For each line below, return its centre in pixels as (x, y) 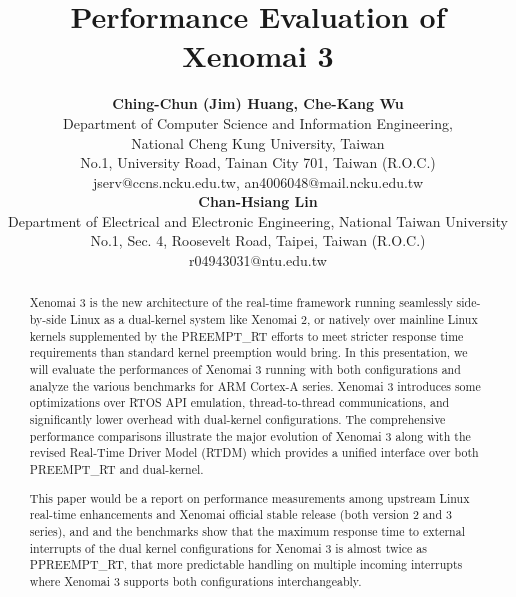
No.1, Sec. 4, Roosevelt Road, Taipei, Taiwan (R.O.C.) (258, 240)
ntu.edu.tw (294, 260)
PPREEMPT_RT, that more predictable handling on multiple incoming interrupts (246, 564)
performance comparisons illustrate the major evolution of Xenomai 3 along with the (250, 435)
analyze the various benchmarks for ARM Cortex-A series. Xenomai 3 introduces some (255, 385)
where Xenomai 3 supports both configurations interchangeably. (195, 580)
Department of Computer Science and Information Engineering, (258, 122)
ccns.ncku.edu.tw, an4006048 (220, 181)
